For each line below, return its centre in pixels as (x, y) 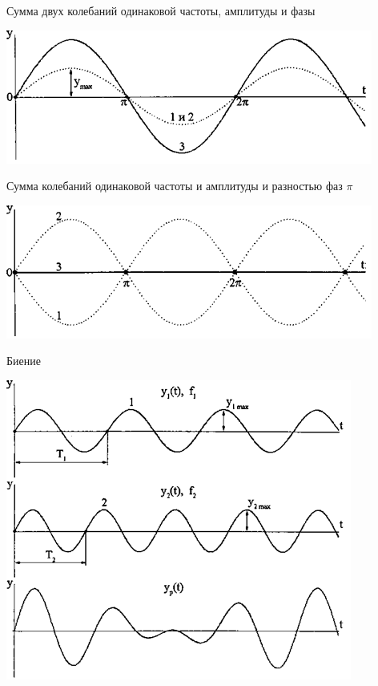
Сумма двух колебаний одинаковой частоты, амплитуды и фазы (161, 10)
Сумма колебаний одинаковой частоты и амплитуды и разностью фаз (175, 186)
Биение (24, 361)
